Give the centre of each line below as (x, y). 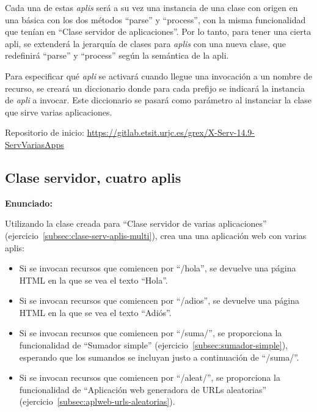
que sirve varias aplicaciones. (59, 112)
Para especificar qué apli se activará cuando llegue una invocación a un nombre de (158, 75)
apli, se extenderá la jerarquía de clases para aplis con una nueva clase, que (146, 43)
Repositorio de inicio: (45, 132)
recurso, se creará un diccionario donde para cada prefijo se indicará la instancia (155, 88)
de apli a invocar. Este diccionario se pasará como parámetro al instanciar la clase (158, 100)
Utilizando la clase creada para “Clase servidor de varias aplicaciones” (136, 223)
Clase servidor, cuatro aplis (93, 177)
